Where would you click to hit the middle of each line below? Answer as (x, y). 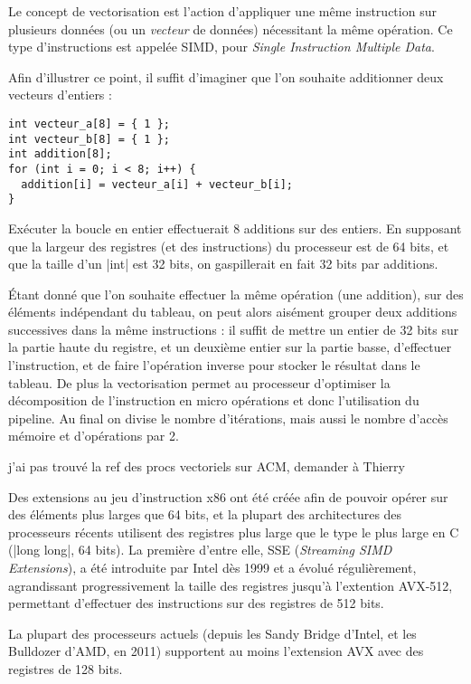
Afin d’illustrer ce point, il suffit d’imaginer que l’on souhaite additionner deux (226, 76)
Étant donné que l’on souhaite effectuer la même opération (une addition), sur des (236, 294)
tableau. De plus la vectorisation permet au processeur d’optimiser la (199, 382)
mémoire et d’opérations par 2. (94, 436)
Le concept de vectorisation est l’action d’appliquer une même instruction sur (222, 11)
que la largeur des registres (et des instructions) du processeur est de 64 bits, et (229, 246)
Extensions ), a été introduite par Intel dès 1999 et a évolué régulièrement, (212, 567)
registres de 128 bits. (66, 668)
